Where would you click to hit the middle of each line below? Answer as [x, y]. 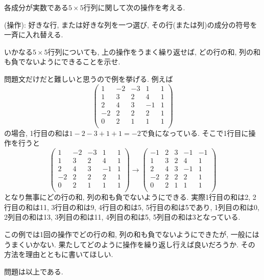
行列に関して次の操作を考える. [134, 7]
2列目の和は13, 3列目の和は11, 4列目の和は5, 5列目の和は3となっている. [122, 217]
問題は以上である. [34, 271]
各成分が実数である [36, 7]
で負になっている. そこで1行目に [195, 133]
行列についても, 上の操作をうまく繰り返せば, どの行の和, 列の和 [154, 51]
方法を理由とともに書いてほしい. [59, 254]
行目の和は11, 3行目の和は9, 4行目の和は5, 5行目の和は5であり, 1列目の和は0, [132, 207]
